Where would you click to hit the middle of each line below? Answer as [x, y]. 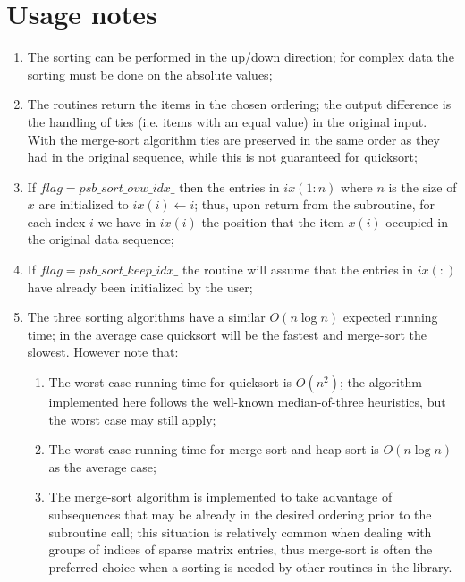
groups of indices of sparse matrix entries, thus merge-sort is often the [241, 549]
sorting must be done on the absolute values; [150, 74]
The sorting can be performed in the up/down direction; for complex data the [241, 57]
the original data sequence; [101, 239]
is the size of [423, 186]
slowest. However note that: [103, 352]
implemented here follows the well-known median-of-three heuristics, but [247, 402]
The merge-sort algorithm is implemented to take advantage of [220, 497]
